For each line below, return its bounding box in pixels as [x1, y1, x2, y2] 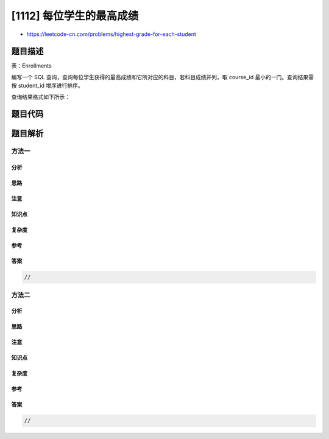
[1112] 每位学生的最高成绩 [11, 9, 139, 23]
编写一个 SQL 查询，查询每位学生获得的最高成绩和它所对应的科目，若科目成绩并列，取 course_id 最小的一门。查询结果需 [11, 73, 314, 80]
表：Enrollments [11, 62, 52, 69]
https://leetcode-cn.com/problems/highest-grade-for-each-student [26, 30, 196, 38]
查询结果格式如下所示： [11, 93, 70, 100]
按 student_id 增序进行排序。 [11, 82, 83, 90]
